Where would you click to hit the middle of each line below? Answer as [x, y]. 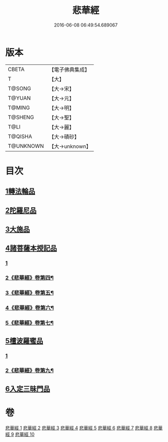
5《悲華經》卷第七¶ [29, 323]
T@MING [19, 107]
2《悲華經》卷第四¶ [29, 278]
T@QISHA [20, 136]
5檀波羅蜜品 [24, 341]
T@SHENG [21, 117]
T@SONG [20, 89]
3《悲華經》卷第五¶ [30, 293]
